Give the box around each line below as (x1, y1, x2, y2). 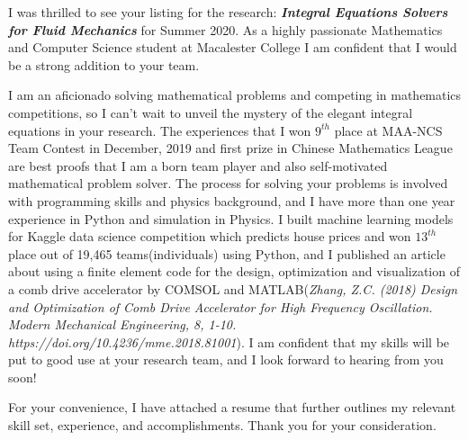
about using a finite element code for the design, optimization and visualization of (8, 262, 460, 281)
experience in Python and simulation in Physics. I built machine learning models (8, 209, 454, 228)
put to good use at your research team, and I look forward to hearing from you (8, 350, 444, 369)
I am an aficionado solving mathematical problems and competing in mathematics (8, 85, 462, 104)
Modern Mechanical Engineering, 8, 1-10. (8, 315, 237, 334)
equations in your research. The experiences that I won (8, 121, 311, 139)
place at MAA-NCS (334, 121, 443, 139)
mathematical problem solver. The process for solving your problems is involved (8, 174, 448, 193)
